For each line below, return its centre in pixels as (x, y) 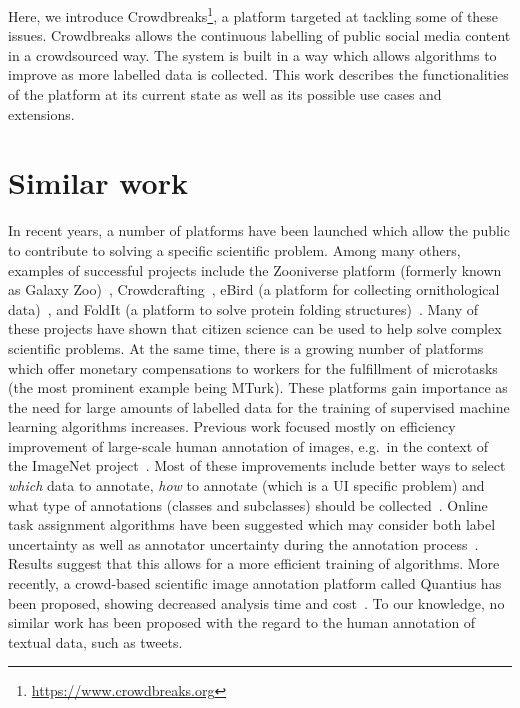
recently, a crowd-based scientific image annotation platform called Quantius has (255, 583)
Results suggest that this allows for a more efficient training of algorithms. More (254, 563)
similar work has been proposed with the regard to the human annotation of (242, 622)
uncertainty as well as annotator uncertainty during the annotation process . (243, 543)
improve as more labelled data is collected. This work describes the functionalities (258, 74)
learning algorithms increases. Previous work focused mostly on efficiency (232, 426)
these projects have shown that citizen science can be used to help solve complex (255, 328)
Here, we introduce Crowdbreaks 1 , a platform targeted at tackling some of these (253, 14)
